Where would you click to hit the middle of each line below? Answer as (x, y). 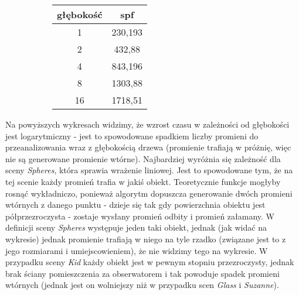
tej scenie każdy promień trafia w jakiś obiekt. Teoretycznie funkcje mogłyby (143, 181)
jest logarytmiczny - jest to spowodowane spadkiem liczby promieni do (132, 136)
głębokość (80, 14)
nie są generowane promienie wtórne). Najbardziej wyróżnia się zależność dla (143, 158)
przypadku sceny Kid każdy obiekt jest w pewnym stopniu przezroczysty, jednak (150, 262)
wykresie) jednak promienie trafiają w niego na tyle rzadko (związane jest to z (146, 239)
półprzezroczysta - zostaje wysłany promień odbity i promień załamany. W (140, 216)
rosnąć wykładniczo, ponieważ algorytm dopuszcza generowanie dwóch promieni (149, 193)
